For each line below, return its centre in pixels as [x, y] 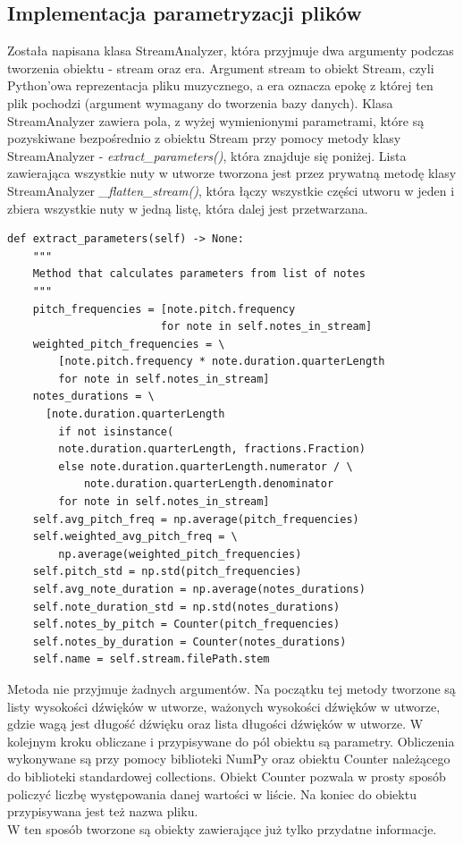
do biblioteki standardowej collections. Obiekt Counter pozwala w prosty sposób [227, 776]
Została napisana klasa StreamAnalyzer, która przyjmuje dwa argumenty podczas [231, 51]
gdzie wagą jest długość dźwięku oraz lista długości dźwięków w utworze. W [215, 724]
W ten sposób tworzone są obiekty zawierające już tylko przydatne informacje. [222, 828]
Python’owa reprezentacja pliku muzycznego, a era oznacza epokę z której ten [220, 85]
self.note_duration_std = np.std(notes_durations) [186, 607]
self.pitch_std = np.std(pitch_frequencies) [167, 572]
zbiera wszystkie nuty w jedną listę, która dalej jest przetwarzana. [188, 208]
